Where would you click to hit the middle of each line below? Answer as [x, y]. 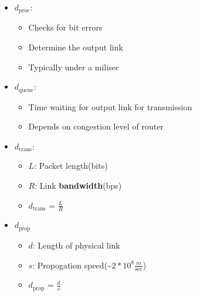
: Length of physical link [76, 245]
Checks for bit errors [65, 27]
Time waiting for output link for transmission [110, 106]
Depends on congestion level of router [96, 126]
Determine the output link [76, 47]
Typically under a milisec [74, 67]
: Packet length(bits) [71, 166]
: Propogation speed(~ [72, 265]
